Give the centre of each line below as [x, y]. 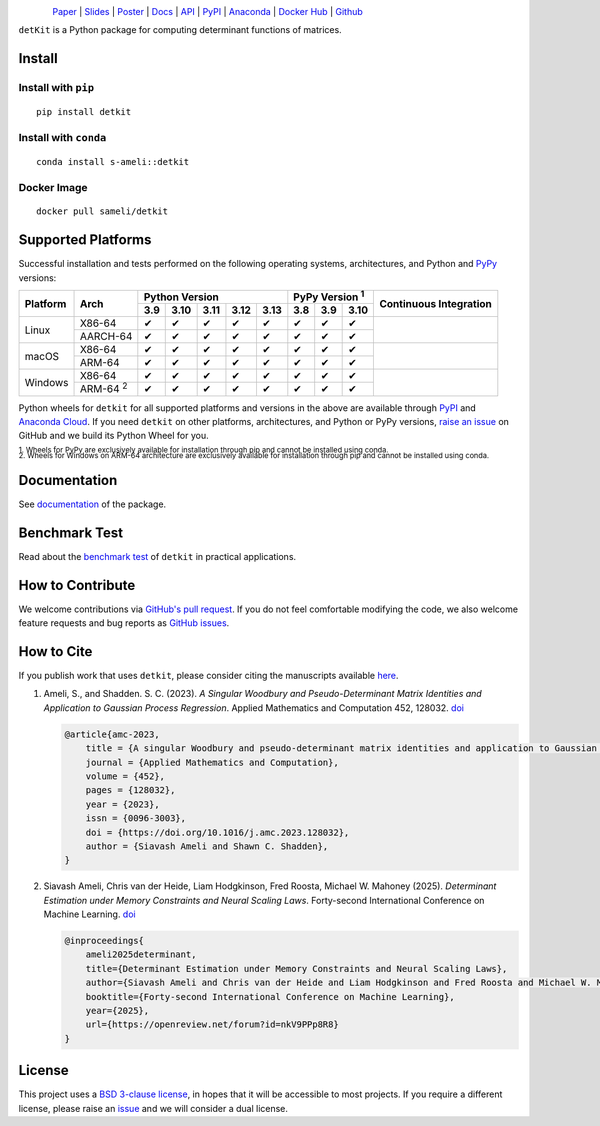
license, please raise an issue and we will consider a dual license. [153, 1108]
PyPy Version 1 [329, 296]
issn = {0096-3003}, [136, 818]
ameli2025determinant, [141, 954]
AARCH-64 [106, 337]
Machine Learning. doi [89, 914]
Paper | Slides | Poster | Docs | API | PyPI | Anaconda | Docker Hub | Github [208, 11]
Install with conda [62, 138]
